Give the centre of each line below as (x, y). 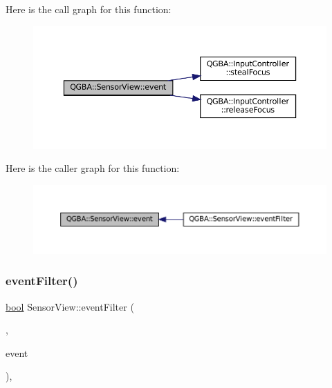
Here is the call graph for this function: (89, 9)
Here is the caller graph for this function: (93, 168)
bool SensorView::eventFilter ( (70, 306)
